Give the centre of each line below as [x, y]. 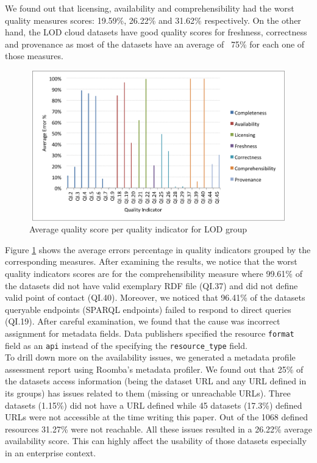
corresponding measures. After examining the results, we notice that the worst [151, 261]
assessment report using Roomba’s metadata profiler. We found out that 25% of [154, 369]
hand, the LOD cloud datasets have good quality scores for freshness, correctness [156, 32]
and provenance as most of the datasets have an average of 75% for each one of [155, 44]
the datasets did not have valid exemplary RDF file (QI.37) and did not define [151, 285]
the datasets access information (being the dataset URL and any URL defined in [156, 381]
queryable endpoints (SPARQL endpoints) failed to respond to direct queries [148, 309]
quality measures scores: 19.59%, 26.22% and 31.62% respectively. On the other [153, 20]
